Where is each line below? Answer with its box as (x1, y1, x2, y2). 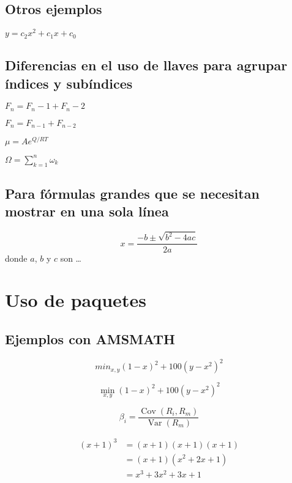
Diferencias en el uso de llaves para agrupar (5, 56, 288, 75)
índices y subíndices (5, 73, 133, 92)
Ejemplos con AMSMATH (5, 329, 175, 348)
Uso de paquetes (5, 287, 146, 312)
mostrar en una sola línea (5, 202, 169, 221)
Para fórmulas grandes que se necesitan (5, 184, 260, 202)
